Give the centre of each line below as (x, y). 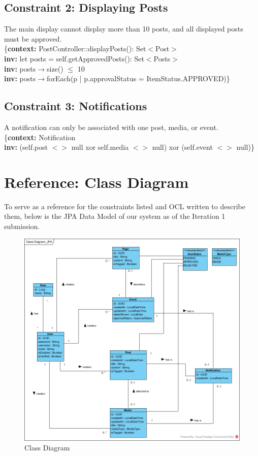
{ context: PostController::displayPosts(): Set (75, 48)
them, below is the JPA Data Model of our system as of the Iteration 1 (115, 216)
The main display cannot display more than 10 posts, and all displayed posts (124, 29)
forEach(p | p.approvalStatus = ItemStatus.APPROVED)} (138, 78)
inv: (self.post (26, 147)
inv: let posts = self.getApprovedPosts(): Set (74, 58)
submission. (22, 226)
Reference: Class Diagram (96, 182)
